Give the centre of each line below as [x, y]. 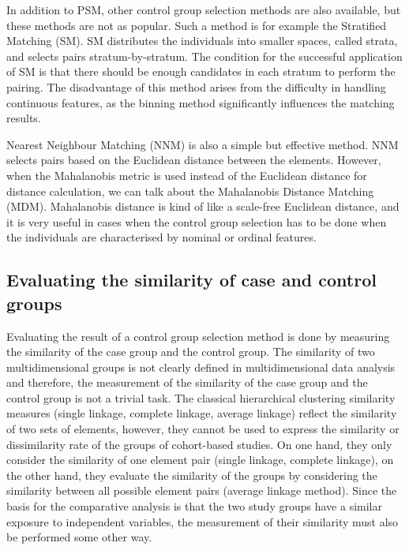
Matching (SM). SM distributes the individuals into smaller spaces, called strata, [202, 41]
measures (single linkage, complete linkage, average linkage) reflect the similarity [202, 413]
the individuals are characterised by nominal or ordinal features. [161, 237]
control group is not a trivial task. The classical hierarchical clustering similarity [201, 397]
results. [24, 118]
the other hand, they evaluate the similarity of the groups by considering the [192, 475]
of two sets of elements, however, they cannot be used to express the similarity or [203, 429]
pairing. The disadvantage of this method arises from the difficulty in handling [196, 86]
